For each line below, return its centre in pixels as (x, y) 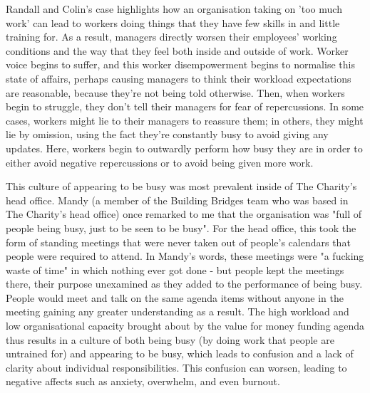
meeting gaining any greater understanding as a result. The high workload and (178, 311)
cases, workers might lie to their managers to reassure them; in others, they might (185, 120)
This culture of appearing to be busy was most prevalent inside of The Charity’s (181, 186)
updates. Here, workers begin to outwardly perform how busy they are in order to (184, 148)
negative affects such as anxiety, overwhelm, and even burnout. (143, 381)
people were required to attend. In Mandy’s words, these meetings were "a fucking (185, 256)
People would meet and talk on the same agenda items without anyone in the (175, 297)
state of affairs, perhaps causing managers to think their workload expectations (179, 78)
